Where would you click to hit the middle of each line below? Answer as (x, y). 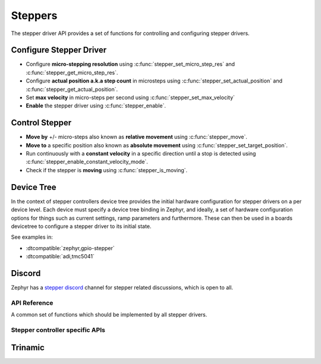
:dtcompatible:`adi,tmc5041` (60, 257)
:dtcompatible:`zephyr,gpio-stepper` (70, 248)
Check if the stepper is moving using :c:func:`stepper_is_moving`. (107, 170)
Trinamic (28, 347)
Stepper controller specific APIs (58, 330)
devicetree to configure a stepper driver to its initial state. (81, 226)
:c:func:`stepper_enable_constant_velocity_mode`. (87, 162)
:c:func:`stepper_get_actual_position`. (72, 89)
